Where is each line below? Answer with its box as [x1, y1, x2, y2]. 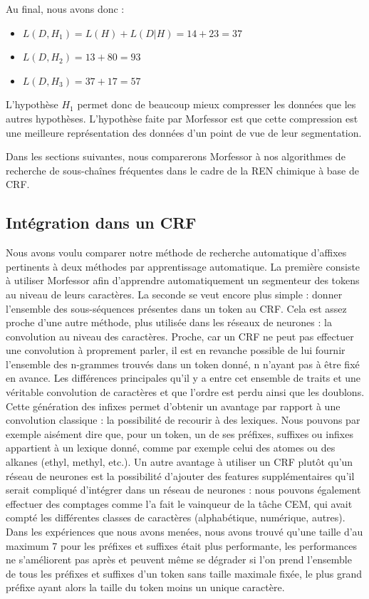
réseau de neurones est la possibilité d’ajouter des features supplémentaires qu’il [6, 468, 355, 483]
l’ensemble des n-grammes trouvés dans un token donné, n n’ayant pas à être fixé [6, 356, 360, 371]
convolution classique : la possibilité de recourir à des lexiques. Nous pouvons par [6, 412, 360, 427]
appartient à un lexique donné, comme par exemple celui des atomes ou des [6, 440, 336, 455]
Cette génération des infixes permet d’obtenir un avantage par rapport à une [6, 398, 341, 413]
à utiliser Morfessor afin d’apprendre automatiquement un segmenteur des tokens [6, 273, 360, 288]
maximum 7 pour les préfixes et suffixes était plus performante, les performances [6, 538, 358, 553]
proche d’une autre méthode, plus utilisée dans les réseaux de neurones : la [6, 315, 332, 330]
